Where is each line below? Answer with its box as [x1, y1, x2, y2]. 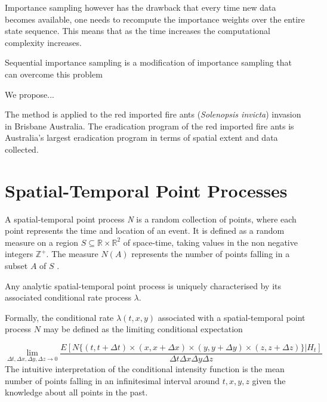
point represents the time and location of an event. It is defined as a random [5, 224, 285, 237]
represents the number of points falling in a [131, 248, 290, 260]
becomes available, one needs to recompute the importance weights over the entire [5, 13, 305, 25]
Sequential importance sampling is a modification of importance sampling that [5, 56, 292, 69]
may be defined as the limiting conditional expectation [43, 323, 243, 335]
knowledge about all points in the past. [5, 386, 148, 398]
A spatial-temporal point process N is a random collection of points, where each [5, 212, 297, 225]
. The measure [46, 248, 98, 260]
